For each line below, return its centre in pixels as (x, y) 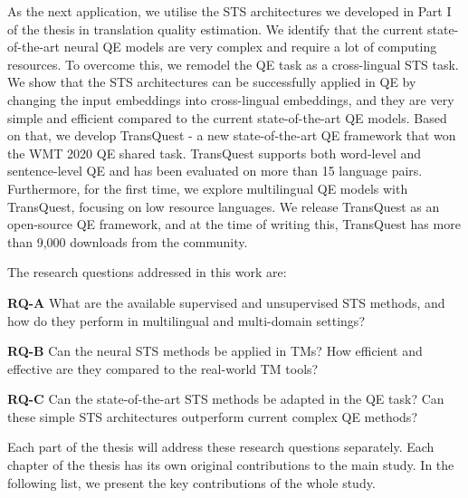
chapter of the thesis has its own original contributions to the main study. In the (231, 465)
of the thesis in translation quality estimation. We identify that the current (215, 29)
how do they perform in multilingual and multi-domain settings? (186, 320)
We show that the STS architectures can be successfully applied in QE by (212, 82)
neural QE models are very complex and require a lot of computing (250, 47)
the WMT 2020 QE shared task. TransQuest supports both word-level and (215, 153)
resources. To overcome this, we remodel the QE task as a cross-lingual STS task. (233, 64)
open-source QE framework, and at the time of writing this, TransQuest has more (234, 224)
